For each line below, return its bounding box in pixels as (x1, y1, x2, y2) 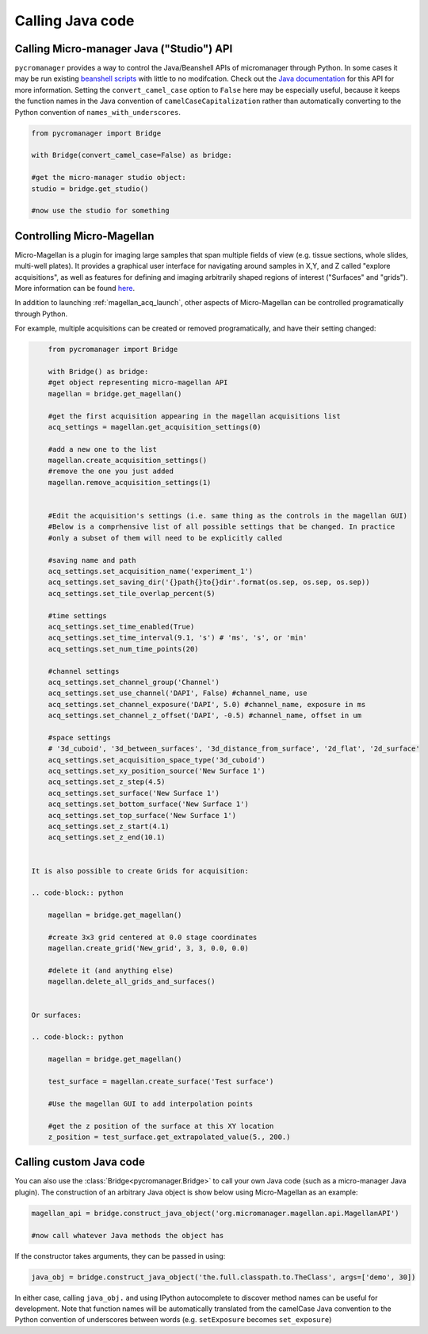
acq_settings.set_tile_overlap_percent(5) (48, 589, 216, 598)
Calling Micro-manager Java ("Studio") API (14, 42, 233, 55)
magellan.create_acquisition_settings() (48, 456, 208, 465)
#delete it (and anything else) (48, 966, 174, 975)
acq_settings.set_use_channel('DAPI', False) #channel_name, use (48, 689, 308, 698)
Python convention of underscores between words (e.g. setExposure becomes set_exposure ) (14, 1315, 332, 1324)
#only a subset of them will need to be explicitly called (48, 533, 283, 542)
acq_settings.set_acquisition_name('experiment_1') (48, 567, 254, 575)
